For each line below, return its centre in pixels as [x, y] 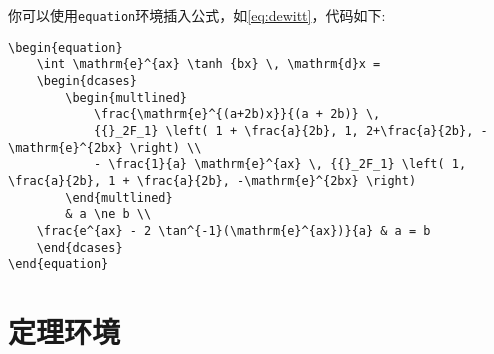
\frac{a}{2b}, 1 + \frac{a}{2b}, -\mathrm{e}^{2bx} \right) [212, 180]
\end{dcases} [79, 247]
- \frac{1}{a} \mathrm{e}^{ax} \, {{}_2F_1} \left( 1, [280, 164]
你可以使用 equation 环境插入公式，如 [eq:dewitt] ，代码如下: [197, 15]
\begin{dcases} [86, 80]
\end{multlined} [119, 197]
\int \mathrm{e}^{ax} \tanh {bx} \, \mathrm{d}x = [208, 64]
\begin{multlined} [126, 97]
